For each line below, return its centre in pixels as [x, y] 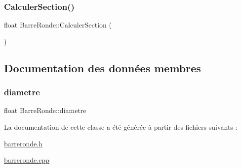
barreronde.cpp [27, 160]
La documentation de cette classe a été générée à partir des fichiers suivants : [121, 127]
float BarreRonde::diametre [45, 110]
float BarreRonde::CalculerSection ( [58, 25]
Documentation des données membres [102, 68]
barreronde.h [23, 143]
